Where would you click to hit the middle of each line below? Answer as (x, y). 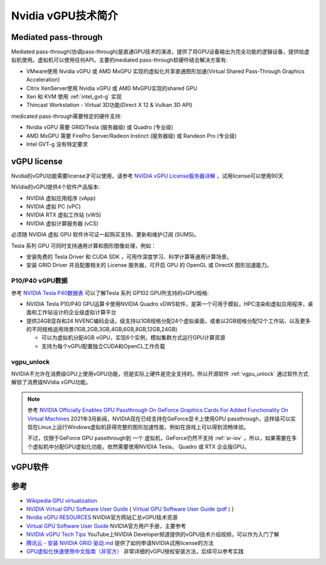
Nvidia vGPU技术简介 (65, 16)
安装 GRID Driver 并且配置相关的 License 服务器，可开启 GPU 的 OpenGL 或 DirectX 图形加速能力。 (149, 265)
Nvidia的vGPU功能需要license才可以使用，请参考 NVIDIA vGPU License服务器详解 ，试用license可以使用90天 (147, 176)
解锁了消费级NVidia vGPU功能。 (51, 382)
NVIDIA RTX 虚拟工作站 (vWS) (64, 215)
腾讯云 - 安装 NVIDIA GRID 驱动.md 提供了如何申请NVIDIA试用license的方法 (120, 543)
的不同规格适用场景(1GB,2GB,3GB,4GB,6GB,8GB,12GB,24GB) (102, 329)
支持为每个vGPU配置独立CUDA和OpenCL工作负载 (103, 346)
